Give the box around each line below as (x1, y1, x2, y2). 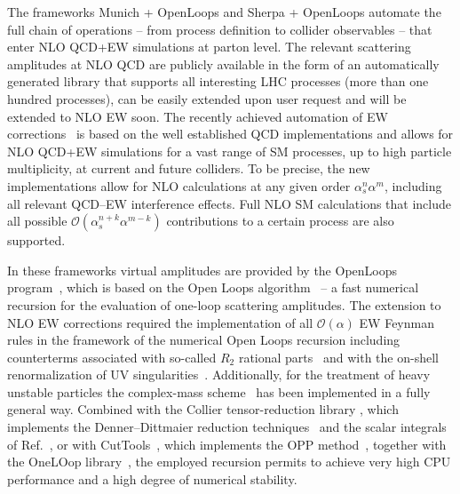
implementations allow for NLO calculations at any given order (7, 176, 351, 195)
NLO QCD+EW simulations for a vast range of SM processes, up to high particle (7, 141, 452, 160)
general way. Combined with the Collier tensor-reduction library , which (7, 400, 399, 418)
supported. (7, 231, 66, 250)
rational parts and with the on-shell (238, 347, 439, 366)
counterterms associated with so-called (7, 347, 217, 366)
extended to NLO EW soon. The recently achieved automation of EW (7, 107, 388, 125)
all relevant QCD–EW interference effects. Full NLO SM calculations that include (7, 194, 451, 212)
